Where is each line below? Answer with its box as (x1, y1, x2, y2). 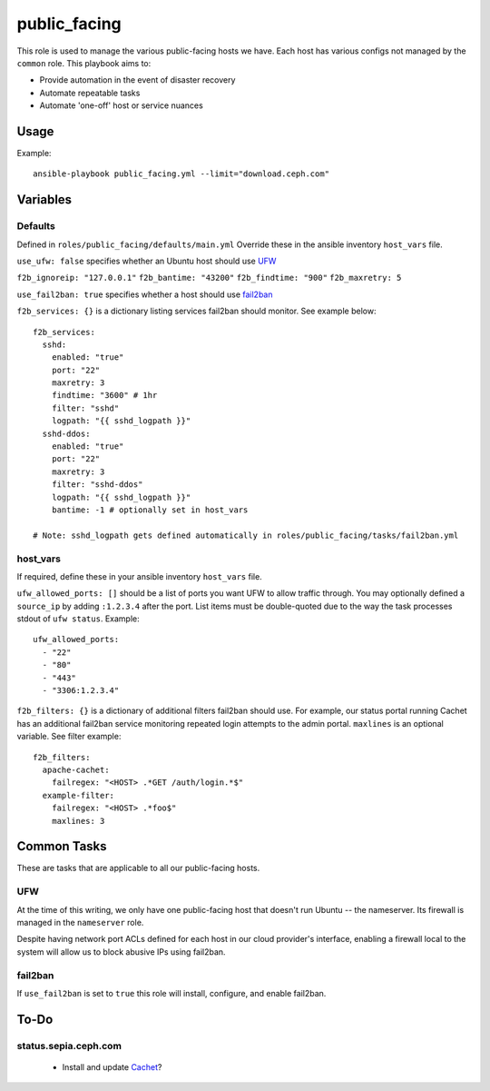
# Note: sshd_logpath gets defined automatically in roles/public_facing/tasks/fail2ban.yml (33, 530, 459, 541)
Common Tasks (16, 838, 108, 854)
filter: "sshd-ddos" (51, 480, 143, 490)
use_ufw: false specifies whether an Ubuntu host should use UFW (16, 255, 277, 266)
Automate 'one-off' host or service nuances (39, 100, 203, 111)
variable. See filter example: (16, 731, 122, 742)
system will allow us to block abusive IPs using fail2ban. (16, 946, 226, 957)
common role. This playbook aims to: (16, 57, 152, 68)
